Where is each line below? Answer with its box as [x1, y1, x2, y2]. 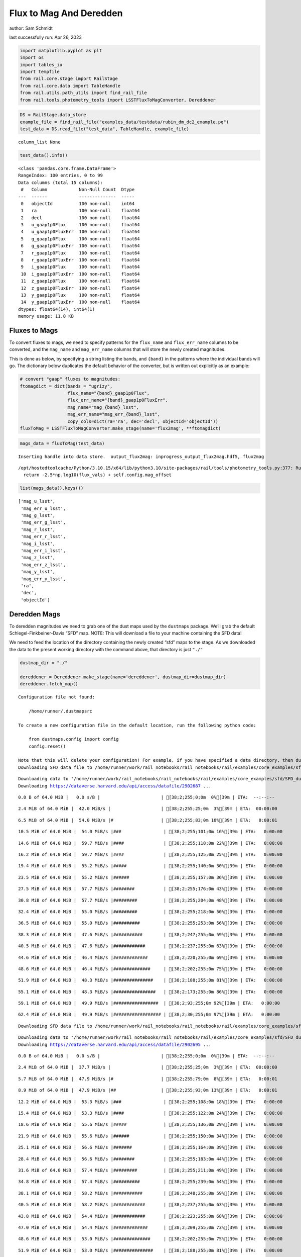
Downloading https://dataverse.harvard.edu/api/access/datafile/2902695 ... [18, 1041, 212, 1047]
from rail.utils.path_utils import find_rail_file [20, 90, 147, 96]
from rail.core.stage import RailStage [20, 76, 118, 81]
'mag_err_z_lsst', [21, 562, 66, 568]
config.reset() [28, 743, 66, 749]
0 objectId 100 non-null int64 [21, 201, 135, 206]
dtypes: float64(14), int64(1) [18, 306, 95, 312]
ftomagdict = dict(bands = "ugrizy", [20, 383, 113, 389]
